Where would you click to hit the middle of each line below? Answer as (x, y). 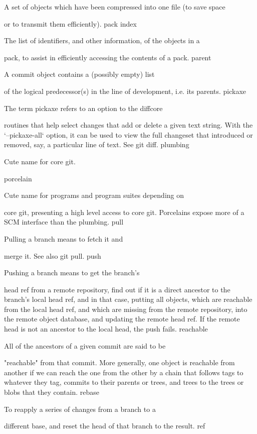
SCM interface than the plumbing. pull (64, 222)
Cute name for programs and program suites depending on (94, 195)
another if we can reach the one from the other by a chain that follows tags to (124, 372)
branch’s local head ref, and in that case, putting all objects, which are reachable (128, 299)
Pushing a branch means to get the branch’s (72, 273)
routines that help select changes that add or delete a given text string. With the (128, 125)
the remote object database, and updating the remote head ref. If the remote (122, 319)
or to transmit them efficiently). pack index (70, 23)
